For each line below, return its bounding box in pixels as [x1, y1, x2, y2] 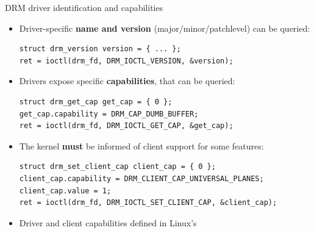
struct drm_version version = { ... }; [19, 45, 181, 54]
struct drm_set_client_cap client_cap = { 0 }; [19, 162, 216, 171]
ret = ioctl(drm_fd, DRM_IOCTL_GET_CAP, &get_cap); [19, 121, 234, 131]
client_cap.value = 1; [19, 186, 112, 195]
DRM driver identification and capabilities [5, 1, 163, 13]
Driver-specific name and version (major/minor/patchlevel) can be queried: [19, 21, 310, 34]
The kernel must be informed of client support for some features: [19, 139, 264, 152]
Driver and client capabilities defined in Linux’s [19, 216, 197, 229]
